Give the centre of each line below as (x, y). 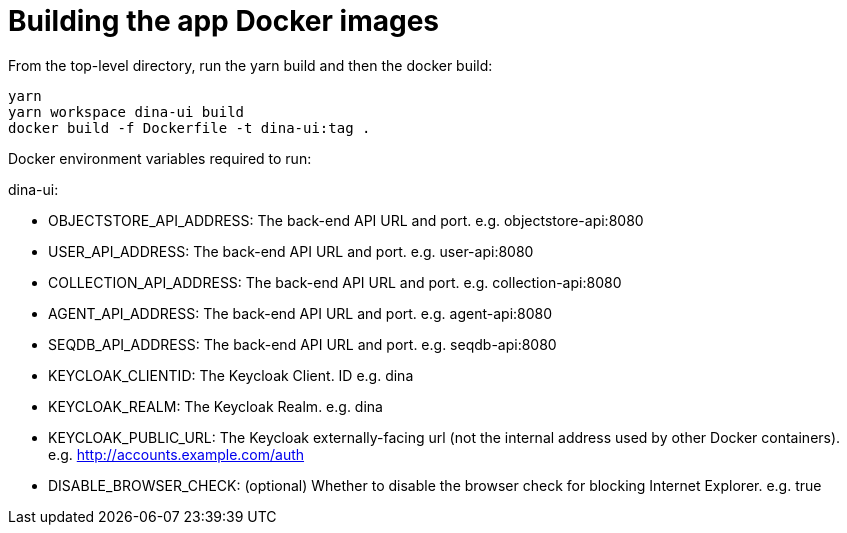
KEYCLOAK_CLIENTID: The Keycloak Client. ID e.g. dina (231, 375)
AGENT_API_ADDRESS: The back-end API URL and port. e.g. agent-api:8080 (300, 313)
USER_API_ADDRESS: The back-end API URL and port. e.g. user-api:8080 (291, 251)
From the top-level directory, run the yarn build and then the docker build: (250, 65)
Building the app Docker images (224, 21)
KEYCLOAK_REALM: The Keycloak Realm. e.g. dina (215, 406)
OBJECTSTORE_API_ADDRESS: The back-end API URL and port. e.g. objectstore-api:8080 (346, 220)
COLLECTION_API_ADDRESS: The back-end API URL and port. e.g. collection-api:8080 (335, 282)
